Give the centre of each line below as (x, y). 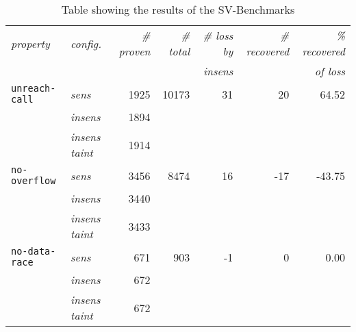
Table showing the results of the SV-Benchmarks (178, 9)
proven (135, 51)
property (30, 43)
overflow (34, 181)
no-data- (34, 251)
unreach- (34, 88)
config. (86, 43)
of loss (330, 71)
